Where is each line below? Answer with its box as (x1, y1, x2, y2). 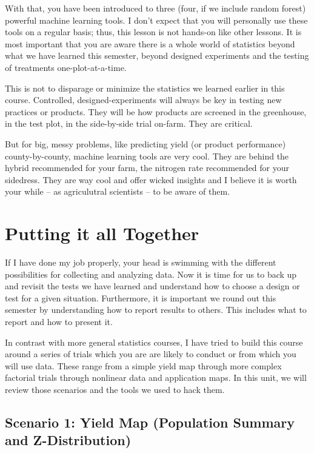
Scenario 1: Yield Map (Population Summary (5, 412, 295, 431)
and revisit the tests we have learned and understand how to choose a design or (5, 280, 300, 292)
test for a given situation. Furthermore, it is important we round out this (5, 291, 276, 304)
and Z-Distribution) (5, 431, 132, 449)
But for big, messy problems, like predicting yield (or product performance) (5, 137, 286, 150)
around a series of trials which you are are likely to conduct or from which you (5, 347, 296, 360)
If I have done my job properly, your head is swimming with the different (5, 256, 276, 269)
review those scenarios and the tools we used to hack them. (5, 383, 225, 395)
